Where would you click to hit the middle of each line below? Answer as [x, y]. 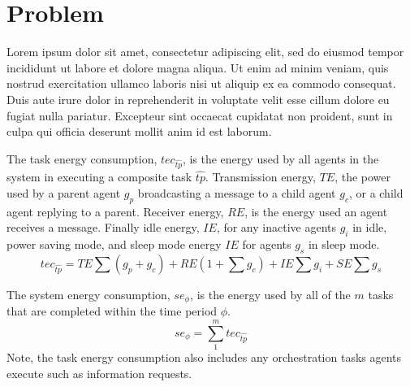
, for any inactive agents [276, 227]
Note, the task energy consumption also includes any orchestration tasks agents [204, 357]
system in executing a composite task [99, 177]
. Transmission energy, [260, 177]
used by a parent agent [64, 193]
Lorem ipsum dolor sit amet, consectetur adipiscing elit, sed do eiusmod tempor [205, 52]
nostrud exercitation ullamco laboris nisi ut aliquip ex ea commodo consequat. [201, 83]
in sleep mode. [344, 244]
